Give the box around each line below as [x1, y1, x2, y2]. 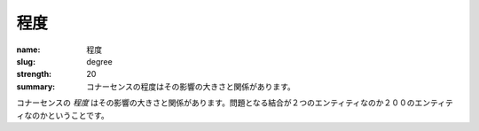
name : [16, 44, 41, 55]
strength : [16, 69, 52, 80]
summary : [16, 81, 56, 92]
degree [86, 56, 113, 66]
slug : [16, 56, 35, 66]
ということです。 [47, 110, 110, 120]
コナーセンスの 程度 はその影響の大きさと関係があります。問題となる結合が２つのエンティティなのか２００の [16, 97, 416, 108]
